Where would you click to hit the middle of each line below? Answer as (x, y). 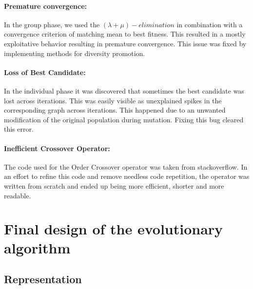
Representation (43, 279)
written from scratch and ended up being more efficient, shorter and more (114, 185)
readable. (18, 195)
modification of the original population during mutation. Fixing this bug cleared (124, 119)
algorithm (37, 248)
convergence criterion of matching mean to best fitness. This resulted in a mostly (125, 34)
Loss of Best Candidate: (45, 72)
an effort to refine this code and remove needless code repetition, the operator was (127, 176)
